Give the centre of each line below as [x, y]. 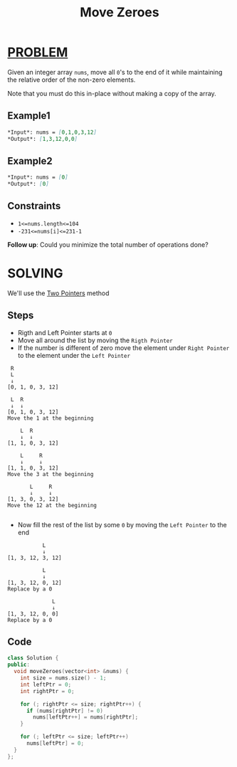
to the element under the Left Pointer [74, 355]
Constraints [34, 206]
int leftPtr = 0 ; [46, 684]
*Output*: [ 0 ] [28, 184]
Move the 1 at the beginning [51, 418]
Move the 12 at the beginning [52, 505]
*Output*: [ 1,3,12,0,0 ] [43, 139]
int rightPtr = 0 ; [47, 691]
